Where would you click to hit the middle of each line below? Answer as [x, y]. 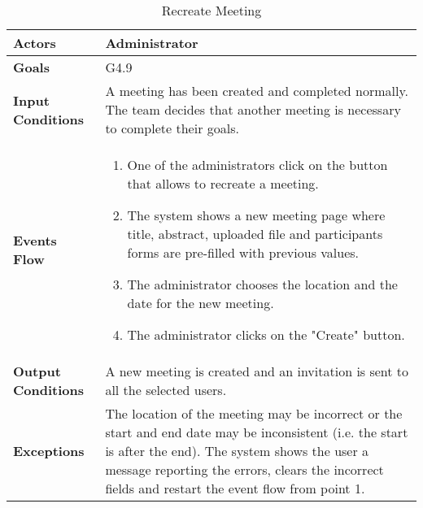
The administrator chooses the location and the [262, 284]
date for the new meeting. [201, 303]
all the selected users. [166, 390]
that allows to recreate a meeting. [223, 183]
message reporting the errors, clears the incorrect [244, 469]
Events [35, 240]
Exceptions [49, 451]
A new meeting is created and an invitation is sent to [257, 371]
